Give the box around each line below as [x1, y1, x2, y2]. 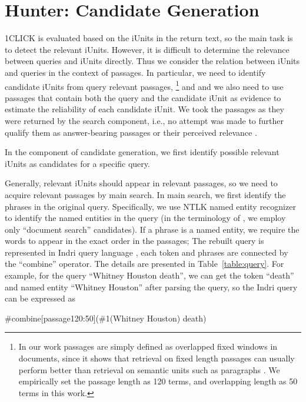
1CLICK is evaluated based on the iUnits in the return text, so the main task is [5, 32, 293, 44]
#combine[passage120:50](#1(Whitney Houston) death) [5, 311, 207, 324]
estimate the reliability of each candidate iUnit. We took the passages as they [5, 103, 284, 115]
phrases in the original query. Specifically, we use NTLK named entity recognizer [5, 200, 296, 212]
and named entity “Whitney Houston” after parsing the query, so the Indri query [5, 280, 298, 293]
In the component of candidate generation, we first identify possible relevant [5, 146, 280, 158]
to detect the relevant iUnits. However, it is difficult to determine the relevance [5, 43, 290, 55]
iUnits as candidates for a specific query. [5, 157, 150, 169]
